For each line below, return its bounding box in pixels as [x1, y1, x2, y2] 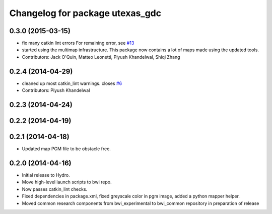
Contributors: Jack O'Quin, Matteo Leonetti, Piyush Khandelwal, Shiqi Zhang [22, 54, 181, 60]
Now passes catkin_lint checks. [22, 186, 88, 192]
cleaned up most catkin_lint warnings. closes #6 [22, 80, 122, 86]
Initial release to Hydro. [22, 172, 70, 178]
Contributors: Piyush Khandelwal [22, 87, 90, 93]
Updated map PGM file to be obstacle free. [22, 146, 111, 152]
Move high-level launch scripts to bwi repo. [22, 179, 112, 185]
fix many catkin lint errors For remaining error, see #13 [22, 40, 134, 46]
